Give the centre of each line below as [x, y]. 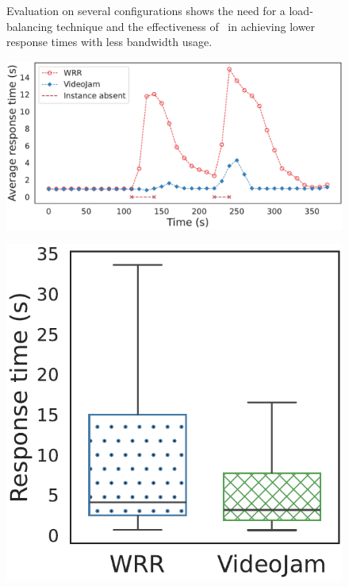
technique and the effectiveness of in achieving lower [186, 26]
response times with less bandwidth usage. [109, 42]
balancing [30, 26]
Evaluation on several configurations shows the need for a [146, 10]
